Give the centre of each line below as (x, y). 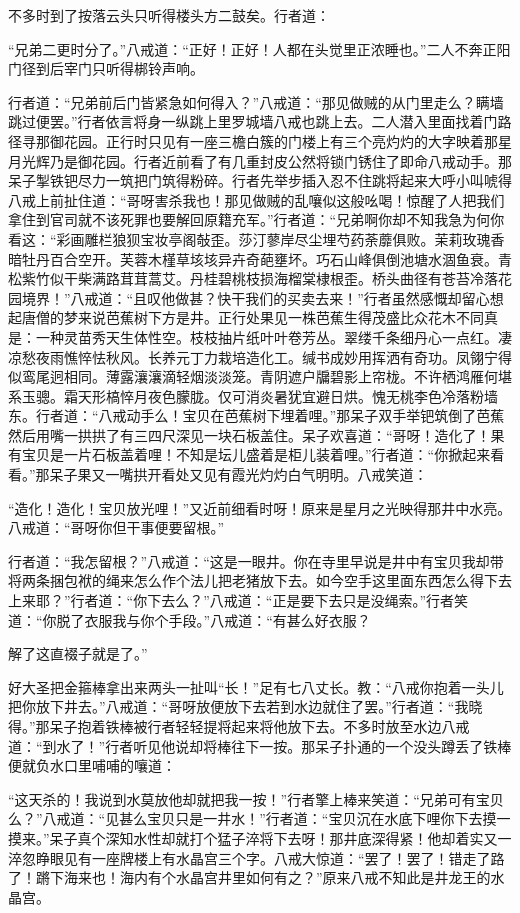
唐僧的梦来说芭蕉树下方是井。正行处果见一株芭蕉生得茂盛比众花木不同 (252, 317)
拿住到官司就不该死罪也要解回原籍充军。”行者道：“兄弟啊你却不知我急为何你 (256, 219)
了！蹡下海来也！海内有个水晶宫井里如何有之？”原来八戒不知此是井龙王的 (249, 877)
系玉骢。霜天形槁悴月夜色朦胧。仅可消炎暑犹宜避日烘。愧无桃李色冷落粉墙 (253, 395)
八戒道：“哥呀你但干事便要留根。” (116, 527)
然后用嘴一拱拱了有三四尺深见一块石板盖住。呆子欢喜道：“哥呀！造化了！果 (256, 434)
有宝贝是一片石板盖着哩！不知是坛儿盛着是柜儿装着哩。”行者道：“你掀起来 (249, 454)
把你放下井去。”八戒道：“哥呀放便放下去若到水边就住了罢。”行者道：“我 (238, 706)
